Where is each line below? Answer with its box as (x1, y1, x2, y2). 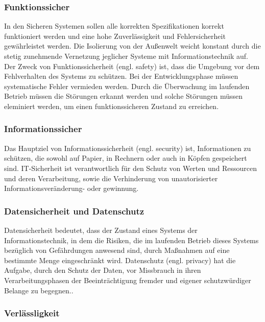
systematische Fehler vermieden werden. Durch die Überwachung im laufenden (4, 80, 250, 91)
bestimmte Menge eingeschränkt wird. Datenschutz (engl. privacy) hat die (4, 254, 236, 265)
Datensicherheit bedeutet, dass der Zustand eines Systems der (4, 224, 198, 235)
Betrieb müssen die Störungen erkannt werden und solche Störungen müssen (4, 91, 243, 101)
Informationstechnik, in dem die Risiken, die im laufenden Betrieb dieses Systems (4, 234, 259, 245)
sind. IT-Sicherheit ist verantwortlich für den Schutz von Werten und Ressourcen (4, 162, 257, 173)
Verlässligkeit (4, 307, 60, 319)
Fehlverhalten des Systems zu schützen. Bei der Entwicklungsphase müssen (4, 71, 238, 81)
